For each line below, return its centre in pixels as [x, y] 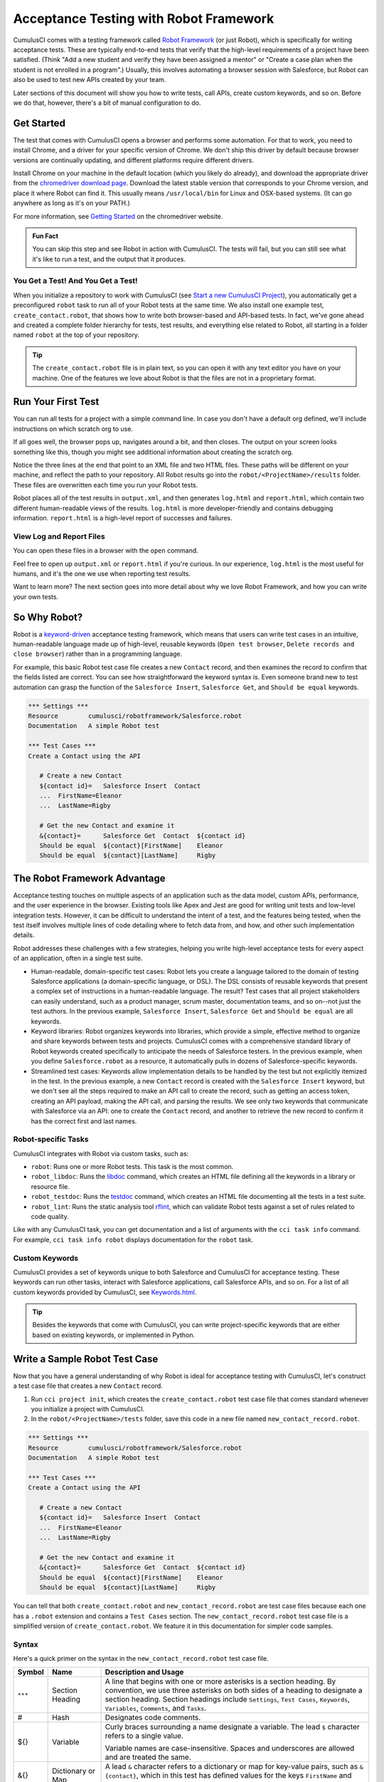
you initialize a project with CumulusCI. [88, 1408]
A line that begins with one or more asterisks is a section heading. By [220, 1681]
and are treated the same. [148, 1757]
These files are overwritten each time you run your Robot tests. [106, 485]
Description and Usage [144, 1672]
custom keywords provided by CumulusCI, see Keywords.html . [105, 1292]
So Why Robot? [48, 617]
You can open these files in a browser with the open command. [106, 551]
